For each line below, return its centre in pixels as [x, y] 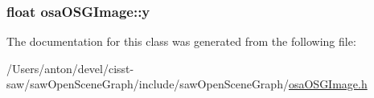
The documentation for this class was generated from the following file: [181, 41]
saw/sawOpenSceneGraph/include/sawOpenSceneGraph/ [148, 84]
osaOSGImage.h [328, 84]
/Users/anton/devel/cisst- [70, 68]
